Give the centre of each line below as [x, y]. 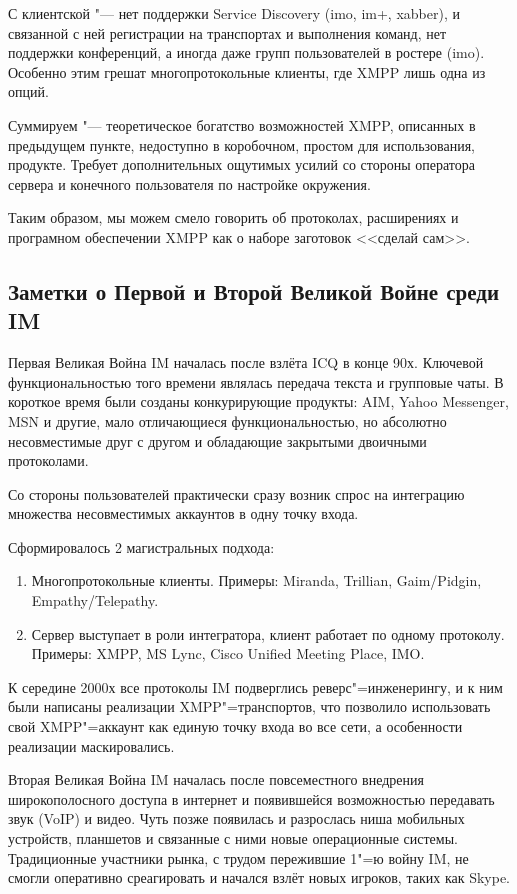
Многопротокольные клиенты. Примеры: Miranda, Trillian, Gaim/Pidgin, [256, 580]
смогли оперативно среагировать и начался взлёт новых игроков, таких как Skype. [259, 877]
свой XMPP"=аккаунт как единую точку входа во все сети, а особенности [235, 726]
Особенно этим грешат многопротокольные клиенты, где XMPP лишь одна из [247, 71]
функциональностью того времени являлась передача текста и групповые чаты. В [256, 381]
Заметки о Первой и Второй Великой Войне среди [254, 290]
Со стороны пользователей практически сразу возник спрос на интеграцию [236, 493]
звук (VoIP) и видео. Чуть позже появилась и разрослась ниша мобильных [236, 818]
